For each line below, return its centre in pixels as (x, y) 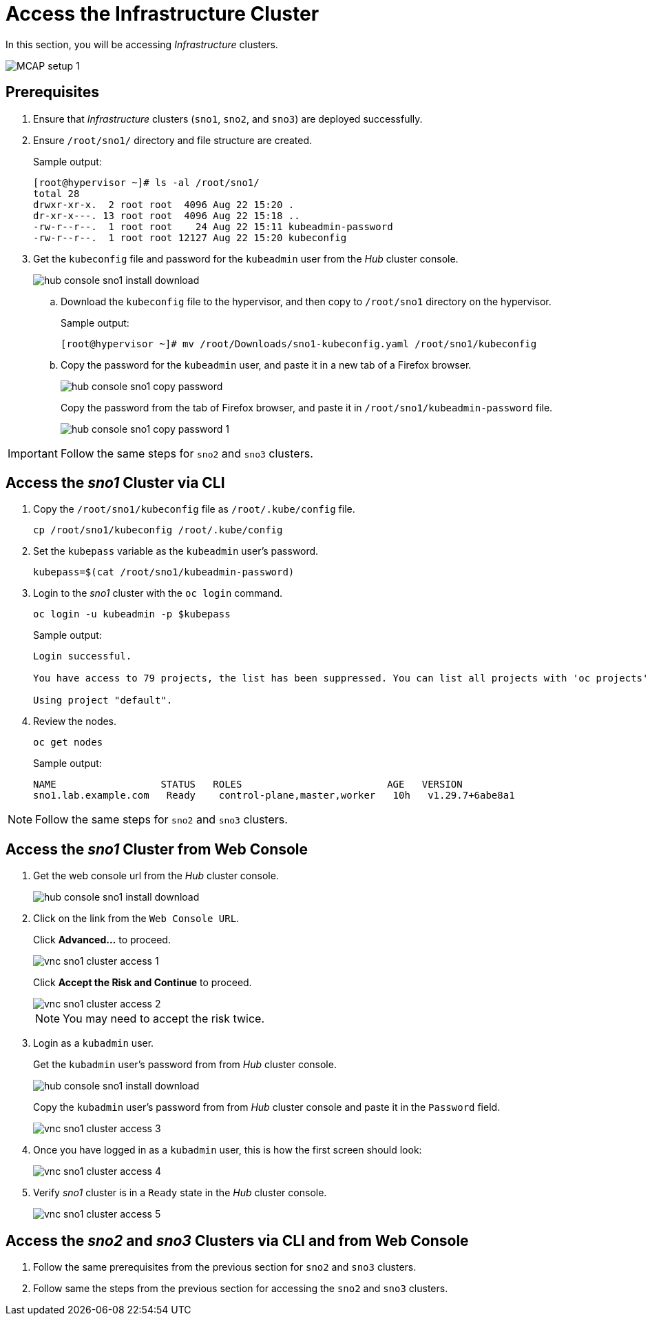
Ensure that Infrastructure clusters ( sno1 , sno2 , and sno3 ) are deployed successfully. (228, 119)
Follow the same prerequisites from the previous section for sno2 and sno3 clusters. (225, 1267)
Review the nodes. (75, 721)
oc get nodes (68, 743)
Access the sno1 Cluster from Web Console (157, 849)
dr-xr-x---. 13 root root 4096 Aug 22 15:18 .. (167, 215)
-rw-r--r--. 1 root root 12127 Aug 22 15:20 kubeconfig (190, 237)
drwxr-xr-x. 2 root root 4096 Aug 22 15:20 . (164, 204)
